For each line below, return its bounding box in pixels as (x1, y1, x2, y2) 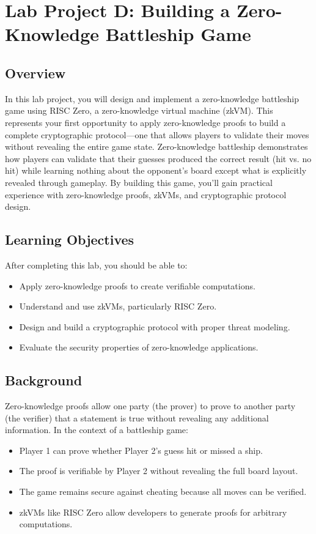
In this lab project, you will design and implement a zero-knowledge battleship (5, 92, 299, 105)
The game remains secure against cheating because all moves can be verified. (19, 485, 307, 498)
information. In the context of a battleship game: (5, 423, 188, 436)
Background (5, 371, 83, 390)
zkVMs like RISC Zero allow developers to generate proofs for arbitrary (19, 505, 287, 518)
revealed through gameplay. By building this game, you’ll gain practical (5, 176, 273, 188)
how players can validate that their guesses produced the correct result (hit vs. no (5, 152, 312, 165)
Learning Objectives (5, 230, 134, 249)
